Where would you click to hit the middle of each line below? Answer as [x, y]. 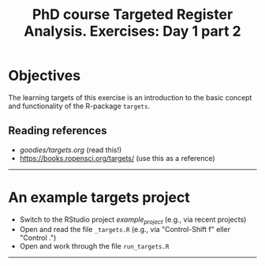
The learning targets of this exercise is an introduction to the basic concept [130, 97]
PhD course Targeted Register [132, 15]
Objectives [45, 76]
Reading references [58, 131]
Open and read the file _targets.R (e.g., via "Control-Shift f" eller [125, 230]
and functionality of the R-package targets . [79, 106]
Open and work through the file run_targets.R [94, 246]
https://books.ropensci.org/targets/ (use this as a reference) [117, 158]
